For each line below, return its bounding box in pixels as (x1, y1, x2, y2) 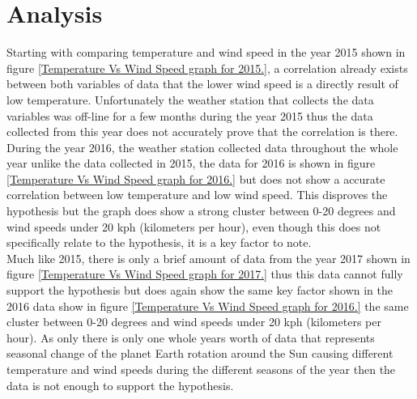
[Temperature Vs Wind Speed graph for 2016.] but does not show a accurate (6, 170, 385, 187)
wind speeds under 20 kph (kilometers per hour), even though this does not (6, 218, 381, 235)
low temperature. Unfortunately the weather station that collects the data (6, 91, 374, 108)
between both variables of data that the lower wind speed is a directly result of (6, 75, 398, 92)
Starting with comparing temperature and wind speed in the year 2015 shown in (6, 44, 406, 61)
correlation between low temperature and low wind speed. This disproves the (6, 186, 388, 203)
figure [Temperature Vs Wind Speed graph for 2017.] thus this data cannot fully (6, 265, 403, 282)
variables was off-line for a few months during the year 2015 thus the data (6, 107, 373, 124)
